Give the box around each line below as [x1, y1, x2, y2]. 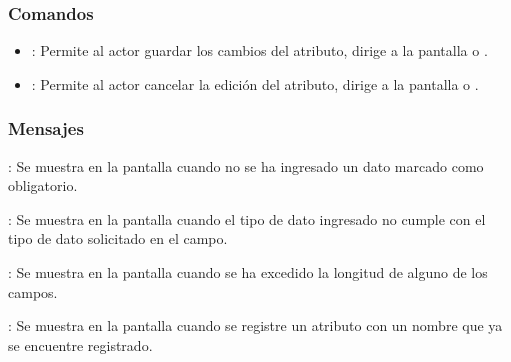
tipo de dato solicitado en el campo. [8, 228, 228, 249]
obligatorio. [8, 175, 78, 196]
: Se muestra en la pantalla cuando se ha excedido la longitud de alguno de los [8, 262, 488, 282]
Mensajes [8, 116, 84, 141]
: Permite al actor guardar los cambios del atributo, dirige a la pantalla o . [31, 40, 488, 61]
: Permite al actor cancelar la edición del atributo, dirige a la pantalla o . [31, 73, 479, 94]
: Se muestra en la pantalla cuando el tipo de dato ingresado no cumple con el [8, 208, 486, 229]
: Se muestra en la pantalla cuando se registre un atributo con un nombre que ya [8, 315, 503, 336]
